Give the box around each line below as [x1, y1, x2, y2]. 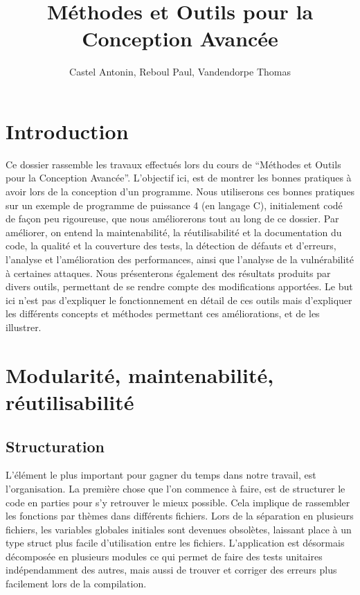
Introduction [6, 116, 129, 145]
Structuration [6, 435, 105, 456]
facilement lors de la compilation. [6, 576, 147, 591]
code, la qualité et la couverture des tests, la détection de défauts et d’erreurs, [6, 238, 336, 253]
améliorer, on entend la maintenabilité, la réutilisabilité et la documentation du [6, 224, 342, 239]
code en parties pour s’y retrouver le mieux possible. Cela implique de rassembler [6, 495, 350, 509]
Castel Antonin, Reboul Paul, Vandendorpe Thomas [69, 64, 291, 79]
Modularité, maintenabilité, [6, 360, 274, 389]
